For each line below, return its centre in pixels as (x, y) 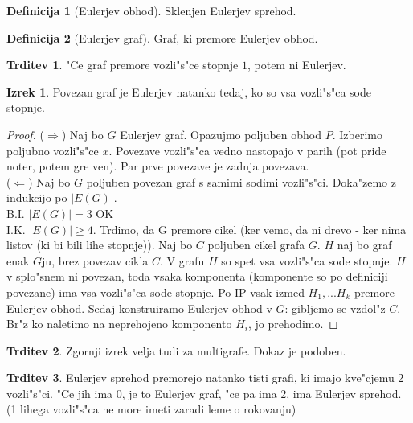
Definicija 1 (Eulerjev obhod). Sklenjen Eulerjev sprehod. (151, 10)
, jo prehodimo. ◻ (293, 324)
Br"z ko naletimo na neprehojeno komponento (119, 324)
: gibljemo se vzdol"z (335, 308)
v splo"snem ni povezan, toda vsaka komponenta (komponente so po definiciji (197, 276)
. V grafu (182, 260)
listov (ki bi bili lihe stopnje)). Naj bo (100, 245)
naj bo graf (364, 245)
